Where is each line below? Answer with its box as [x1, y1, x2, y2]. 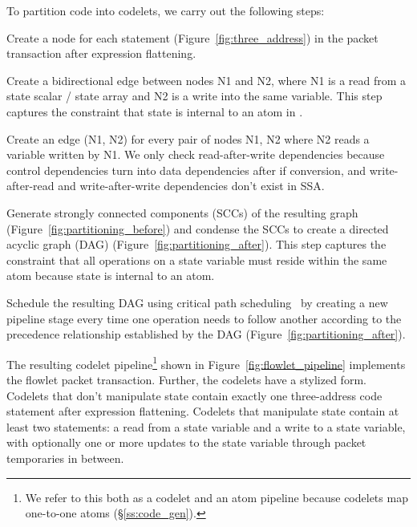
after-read [6, 177, 55, 194]
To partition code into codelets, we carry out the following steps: [6, 2, 325, 18]
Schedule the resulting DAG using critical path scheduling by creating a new [6, 294, 388, 310]
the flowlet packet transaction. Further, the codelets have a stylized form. [6, 371, 366, 387]
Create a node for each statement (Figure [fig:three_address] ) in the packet [6, 29, 379, 46]
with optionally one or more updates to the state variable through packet [6, 434, 366, 451]
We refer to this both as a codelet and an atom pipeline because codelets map [25, 488, 408, 505]
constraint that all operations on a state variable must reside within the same [6, 251, 387, 268]
